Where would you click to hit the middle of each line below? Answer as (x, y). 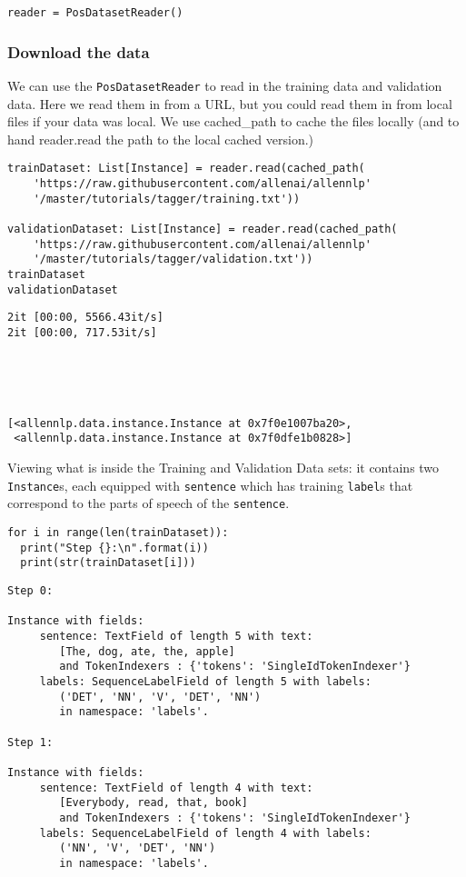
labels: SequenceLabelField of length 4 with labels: (205, 833)
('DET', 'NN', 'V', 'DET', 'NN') (160, 697)
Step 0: (30, 591)
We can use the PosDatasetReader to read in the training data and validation (225, 85)
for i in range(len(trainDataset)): (118, 533)
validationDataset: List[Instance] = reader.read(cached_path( (203, 229)
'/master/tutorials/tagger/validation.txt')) (173, 259)
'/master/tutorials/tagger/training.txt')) (167, 199)
